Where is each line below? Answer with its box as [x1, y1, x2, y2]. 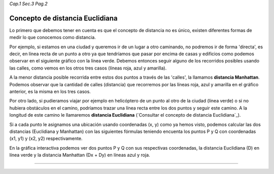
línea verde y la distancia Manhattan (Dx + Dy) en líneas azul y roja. [9, 152, 150, 158]
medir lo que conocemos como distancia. [9, 34, 96, 41]
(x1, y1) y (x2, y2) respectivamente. [9, 135, 83, 142]
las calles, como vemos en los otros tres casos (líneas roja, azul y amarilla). [9, 65, 167, 71]
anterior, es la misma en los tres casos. [9, 89, 91, 95]
